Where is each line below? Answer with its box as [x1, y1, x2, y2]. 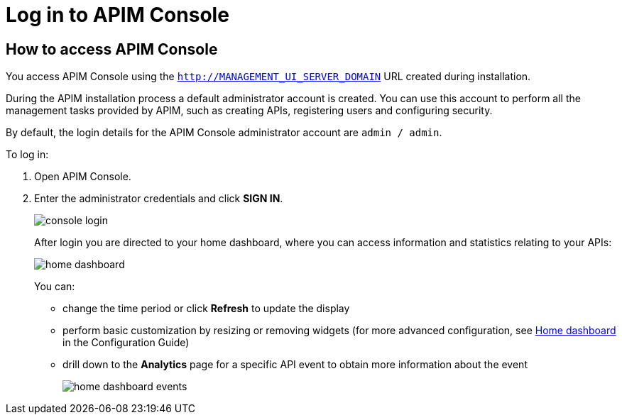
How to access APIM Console [6, 40, 218, 58]
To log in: [6, 148, 49, 161]
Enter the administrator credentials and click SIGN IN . [34, 192, 283, 205]
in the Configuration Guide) [62, 336, 190, 349]
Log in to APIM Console [6, 3, 229, 27]
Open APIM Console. [34, 170, 131, 183]
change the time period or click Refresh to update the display [62, 302, 350, 315]
